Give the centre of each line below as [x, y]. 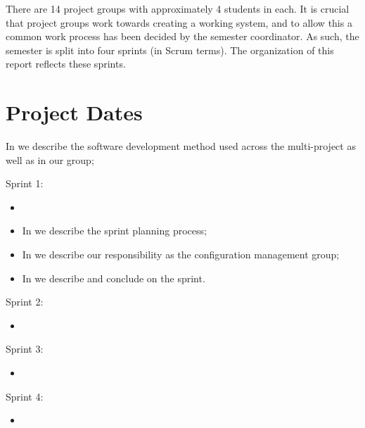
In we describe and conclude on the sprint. [114, 278]
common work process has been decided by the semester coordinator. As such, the [182, 36]
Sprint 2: [25, 302]
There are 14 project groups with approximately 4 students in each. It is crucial [178, 8]
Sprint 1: [25, 183]
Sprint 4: [25, 396]
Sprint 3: [25, 349]
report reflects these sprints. [66, 64]
